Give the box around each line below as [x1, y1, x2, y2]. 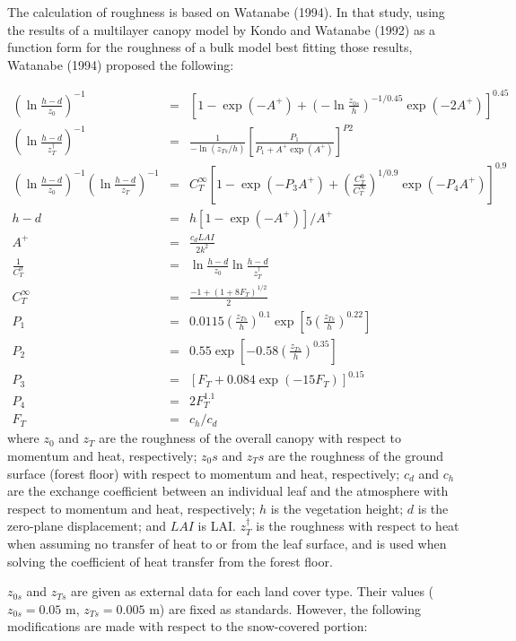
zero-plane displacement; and [7, 516, 167, 535]
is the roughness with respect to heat [256, 516, 459, 535]
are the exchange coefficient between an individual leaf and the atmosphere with [7, 481, 449, 500]
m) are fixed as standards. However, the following [149, 599, 422, 618]
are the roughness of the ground [267, 446, 444, 464]
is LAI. [197, 516, 236, 535]
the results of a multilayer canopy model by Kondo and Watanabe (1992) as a [7, 20, 436, 39]
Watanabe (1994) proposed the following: [7, 55, 234, 74]
